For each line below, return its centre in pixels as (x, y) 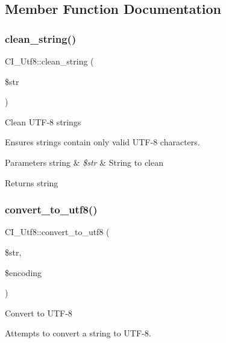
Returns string (32, 182)
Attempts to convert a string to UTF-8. (78, 333)
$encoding (24, 272)
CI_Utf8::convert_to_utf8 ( (57, 232)
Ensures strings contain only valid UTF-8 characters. (102, 142)
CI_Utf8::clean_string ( (49, 61)
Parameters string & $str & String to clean (84, 162)
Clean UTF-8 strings (43, 121)
